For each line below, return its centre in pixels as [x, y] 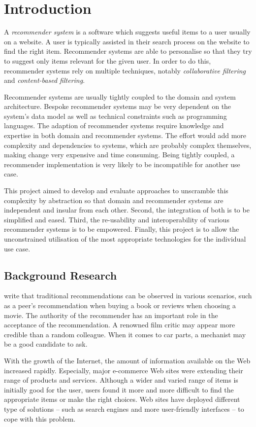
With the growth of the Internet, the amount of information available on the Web [127, 360]
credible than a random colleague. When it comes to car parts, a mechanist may [125, 334]
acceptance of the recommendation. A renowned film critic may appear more [120, 325]
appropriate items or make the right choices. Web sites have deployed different [122, 399]
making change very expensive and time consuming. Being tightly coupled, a [119, 155]
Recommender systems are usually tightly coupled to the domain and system [120, 96]
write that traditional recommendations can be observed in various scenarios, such [128, 296]
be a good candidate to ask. [46, 344]
